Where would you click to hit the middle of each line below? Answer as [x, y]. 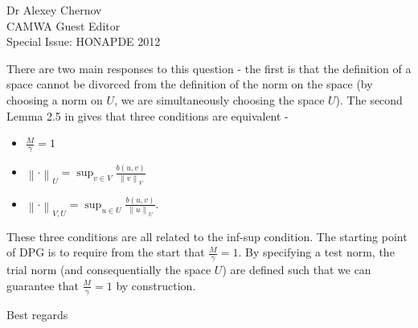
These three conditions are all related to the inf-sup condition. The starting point [207, 236]
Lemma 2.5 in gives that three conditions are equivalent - [148, 115]
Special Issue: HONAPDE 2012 [84, 41]
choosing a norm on [55, 99]
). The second [369, 99]
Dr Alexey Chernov [54, 10]
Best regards [37, 314]
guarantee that [43, 285]
